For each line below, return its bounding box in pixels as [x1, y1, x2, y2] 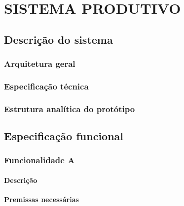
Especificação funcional [4, 128, 124, 144]
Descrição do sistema [4, 31, 113, 47]
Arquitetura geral [4, 58, 75, 70]
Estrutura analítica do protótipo [4, 102, 135, 115]
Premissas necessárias [4, 194, 79, 205]
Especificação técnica [4, 80, 89, 92]
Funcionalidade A [4, 154, 75, 166]
